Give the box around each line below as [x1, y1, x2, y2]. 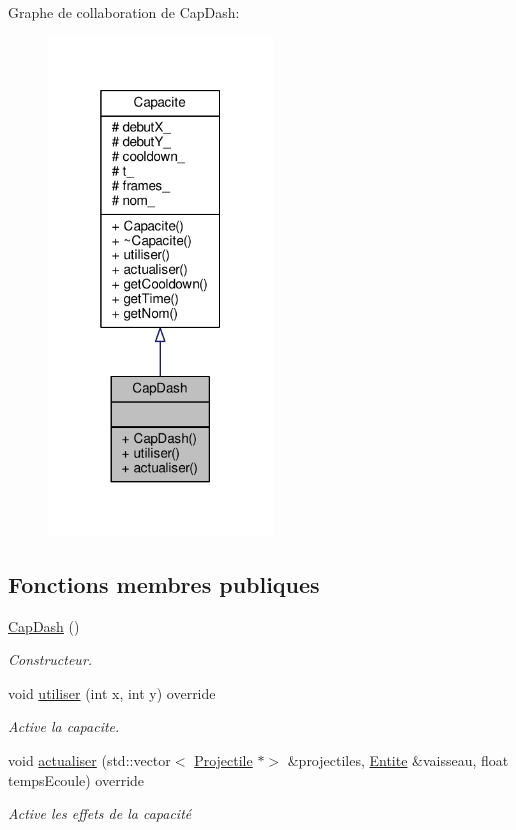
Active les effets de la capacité [8, 803, 192, 824]
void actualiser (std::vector [8, 749, 171, 770]
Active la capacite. [8, 716, 120, 737]
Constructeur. [8, 649, 93, 670]
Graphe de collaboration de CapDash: [8, 2, 240, 22]
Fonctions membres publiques [8, 568, 320, 599]
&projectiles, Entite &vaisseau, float [287, 749, 509, 770]
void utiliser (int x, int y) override [8, 682, 216, 703]
